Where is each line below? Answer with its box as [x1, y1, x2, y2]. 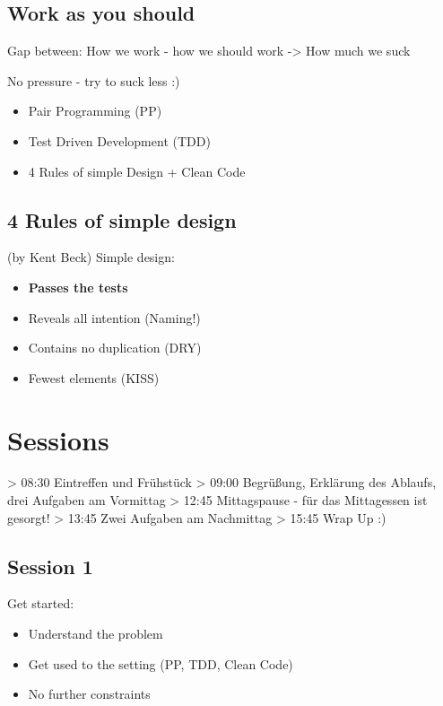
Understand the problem [28, 624, 163, 643]
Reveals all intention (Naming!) [28, 308, 201, 327]
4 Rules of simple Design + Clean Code [28, 161, 246, 180]
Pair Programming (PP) [28, 101, 162, 120]
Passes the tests [28, 277, 128, 296]
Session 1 [7, 552, 93, 580]
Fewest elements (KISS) [28, 368, 160, 387]
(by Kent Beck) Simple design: [7, 248, 175, 266]
